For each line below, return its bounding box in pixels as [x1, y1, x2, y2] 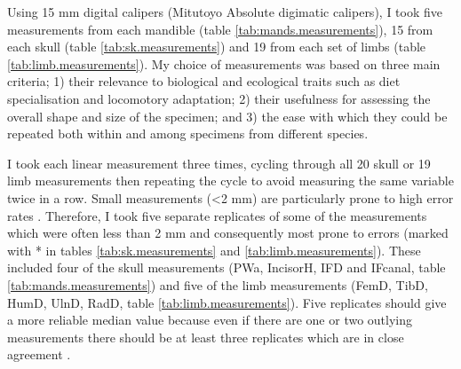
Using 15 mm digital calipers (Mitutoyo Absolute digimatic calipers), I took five [7, 3, 442, 20]
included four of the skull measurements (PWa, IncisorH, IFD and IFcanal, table [7, 258, 446, 277]
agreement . [7, 345, 71, 364]
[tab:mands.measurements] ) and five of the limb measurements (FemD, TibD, [7, 275, 428, 294]
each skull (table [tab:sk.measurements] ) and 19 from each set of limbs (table [7, 37, 426, 56]
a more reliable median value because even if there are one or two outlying [7, 310, 413, 329]
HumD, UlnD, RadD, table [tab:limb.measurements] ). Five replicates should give [7, 293, 447, 311]
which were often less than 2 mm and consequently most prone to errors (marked [7, 224, 449, 242]
